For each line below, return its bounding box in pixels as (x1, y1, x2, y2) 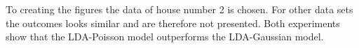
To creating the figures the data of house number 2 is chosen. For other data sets (6, 2, 353, 16)
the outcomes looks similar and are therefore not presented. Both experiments (6, 15, 340, 30)
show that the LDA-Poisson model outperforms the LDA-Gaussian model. (6, 29, 324, 44)
